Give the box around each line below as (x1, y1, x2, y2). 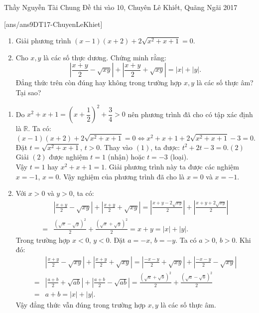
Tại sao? (15, 87, 41, 97)
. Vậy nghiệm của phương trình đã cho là (59, 171, 185, 181)
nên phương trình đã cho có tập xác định (128, 109, 253, 119)
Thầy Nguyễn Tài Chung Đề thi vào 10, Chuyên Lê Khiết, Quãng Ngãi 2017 (4, 2, 238, 12)
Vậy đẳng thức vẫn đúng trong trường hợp (15, 299, 146, 310)
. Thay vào (100, 142, 133, 152)
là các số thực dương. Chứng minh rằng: (43, 52, 166, 62)
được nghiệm (49, 152, 88, 162)
